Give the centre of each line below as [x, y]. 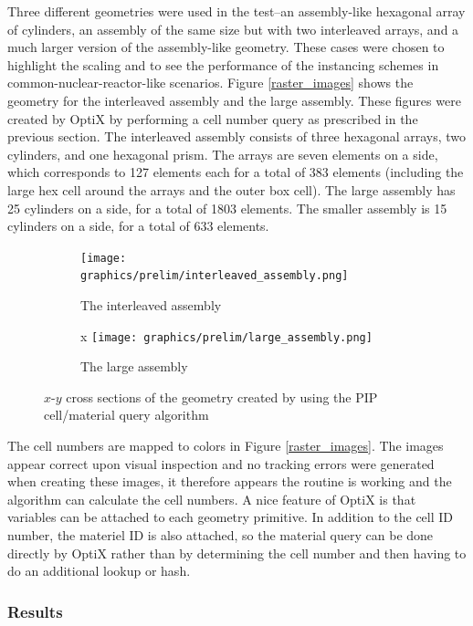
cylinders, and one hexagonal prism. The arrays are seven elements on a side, [223, 154]
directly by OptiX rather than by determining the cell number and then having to [237, 553]
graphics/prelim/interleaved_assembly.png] [215, 276]
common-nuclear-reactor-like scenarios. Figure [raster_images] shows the [210, 83]
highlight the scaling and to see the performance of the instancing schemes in [223, 64]
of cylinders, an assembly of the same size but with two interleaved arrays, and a [233, 29]
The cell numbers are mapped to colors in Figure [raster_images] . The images [226, 446]
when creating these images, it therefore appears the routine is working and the [230, 481]
